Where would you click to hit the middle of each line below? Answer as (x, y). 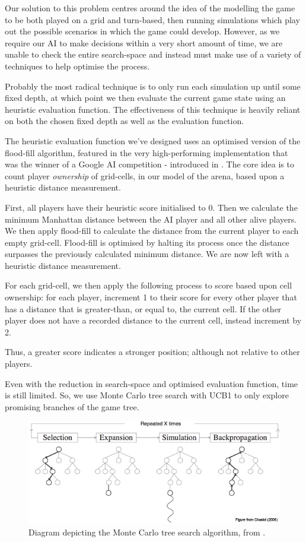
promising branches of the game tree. (72, 406)
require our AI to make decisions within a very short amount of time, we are (144, 42)
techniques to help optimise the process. (77, 66)
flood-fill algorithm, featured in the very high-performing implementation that (146, 152)
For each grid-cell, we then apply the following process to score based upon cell (149, 285)
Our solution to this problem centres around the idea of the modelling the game (150, 8)
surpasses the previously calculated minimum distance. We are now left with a (147, 254)
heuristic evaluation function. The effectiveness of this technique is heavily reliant (153, 109)
